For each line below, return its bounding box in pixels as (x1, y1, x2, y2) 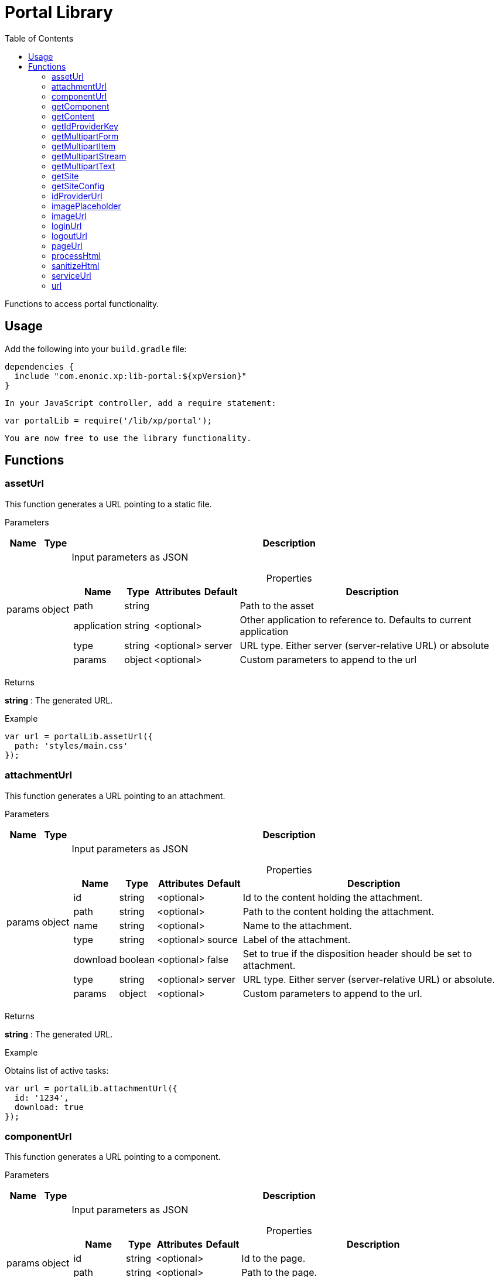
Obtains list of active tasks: (5, 1065, 109, 1075)
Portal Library (5, 2, 113, 22)
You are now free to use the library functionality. (5, 433, 252, 443)
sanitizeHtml (52, 260, 100, 271)
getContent (52, 111, 95, 121)
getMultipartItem (52, 141, 116, 151)
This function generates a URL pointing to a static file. (5, 498, 212, 509)
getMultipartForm (52, 131, 119, 141)
